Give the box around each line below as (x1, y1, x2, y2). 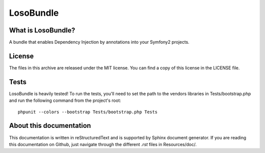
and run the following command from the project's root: (9, 97, 121, 103)
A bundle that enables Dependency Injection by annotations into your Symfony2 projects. (9, 39, 190, 45)
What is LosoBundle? (9, 26, 76, 34)
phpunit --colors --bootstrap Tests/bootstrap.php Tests (18, 109, 158, 115)
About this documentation (9, 122, 91, 130)
